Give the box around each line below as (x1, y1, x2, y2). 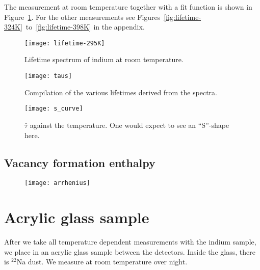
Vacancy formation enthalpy (4, 154, 155, 170)
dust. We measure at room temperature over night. (28, 256, 188, 267)
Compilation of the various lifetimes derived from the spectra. (24, 87, 217, 97)
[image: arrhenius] (24, 179, 90, 187)
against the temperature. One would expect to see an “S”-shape (30, 119, 229, 130)
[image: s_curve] (24, 105, 83, 113)
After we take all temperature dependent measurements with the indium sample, (4, 236, 256, 247)
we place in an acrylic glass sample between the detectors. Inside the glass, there (4, 246, 255, 257)
